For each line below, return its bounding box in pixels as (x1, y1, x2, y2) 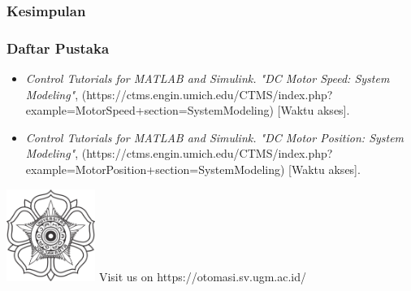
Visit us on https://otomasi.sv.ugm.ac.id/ (98, 268, 307, 284)
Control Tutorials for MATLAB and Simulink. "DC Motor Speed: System (25, 70, 390, 87)
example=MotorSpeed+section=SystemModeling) (25, 102, 274, 119)
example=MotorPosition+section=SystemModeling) (25, 161, 285, 178)
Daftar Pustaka (6, 37, 110, 58)
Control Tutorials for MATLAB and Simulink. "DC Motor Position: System (25, 128, 405, 145)
